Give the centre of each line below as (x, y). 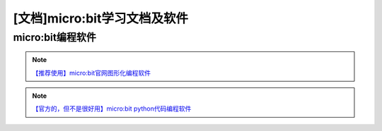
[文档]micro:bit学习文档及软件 (101, 18)
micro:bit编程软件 (55, 37)
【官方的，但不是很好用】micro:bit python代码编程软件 (112, 108)
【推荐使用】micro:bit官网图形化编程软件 (92, 73)
